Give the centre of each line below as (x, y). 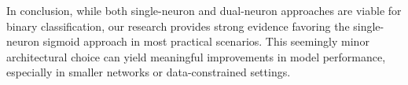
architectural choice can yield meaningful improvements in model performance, (196, 56)
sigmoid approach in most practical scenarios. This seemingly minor (206, 41)
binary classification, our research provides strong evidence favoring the (178, 26)
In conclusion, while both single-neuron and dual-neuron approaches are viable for (204, 10)
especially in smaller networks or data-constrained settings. (149, 72)
